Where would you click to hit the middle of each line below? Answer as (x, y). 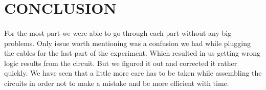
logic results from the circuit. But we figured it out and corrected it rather (121, 63)
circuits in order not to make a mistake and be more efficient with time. (117, 83)
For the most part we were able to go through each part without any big (118, 32)
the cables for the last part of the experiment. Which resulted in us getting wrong (132, 53)
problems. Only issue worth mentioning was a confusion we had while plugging (127, 43)
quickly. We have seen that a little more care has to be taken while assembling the (133, 73)
